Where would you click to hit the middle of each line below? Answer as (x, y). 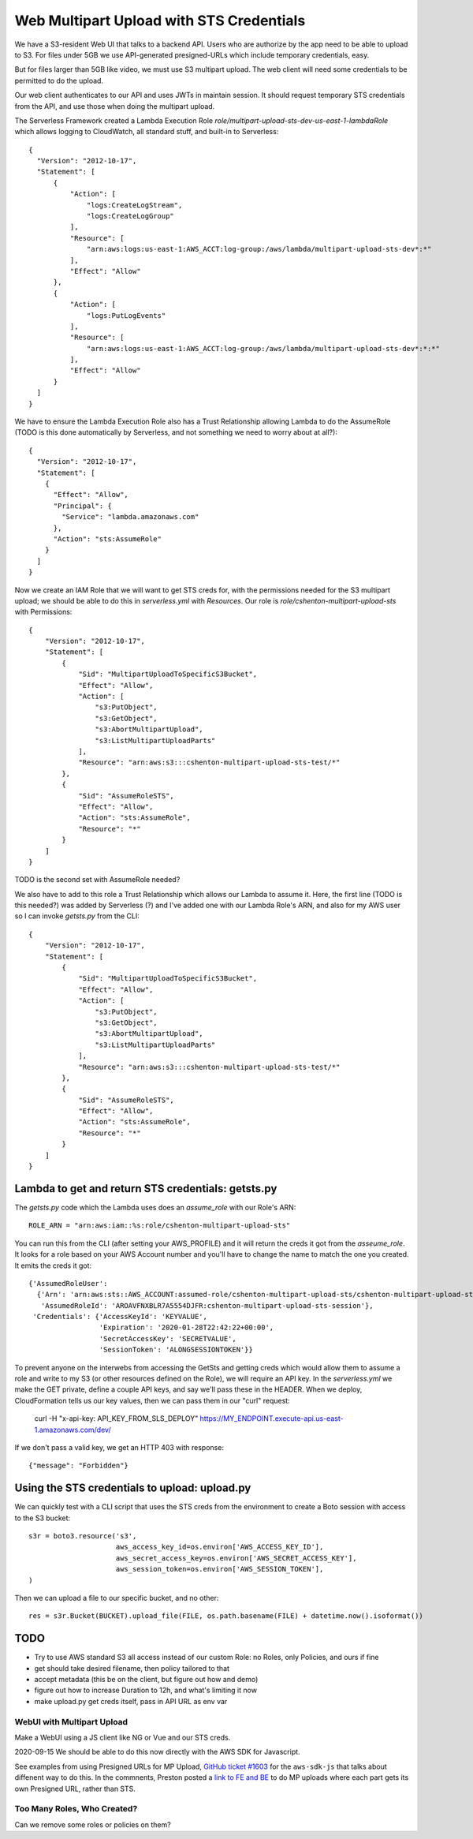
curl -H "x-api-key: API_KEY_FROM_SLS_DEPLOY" (116, 1418)
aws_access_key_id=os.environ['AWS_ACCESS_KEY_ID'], (220, 1547)
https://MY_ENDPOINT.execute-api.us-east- (272, 1418)
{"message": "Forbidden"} (79, 1466)
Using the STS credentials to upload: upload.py (133, 1488)
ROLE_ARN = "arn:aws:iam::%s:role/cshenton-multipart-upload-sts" (160, 1226)
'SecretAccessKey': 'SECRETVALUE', (168, 1338)
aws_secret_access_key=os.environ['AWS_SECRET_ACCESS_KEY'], (236, 1558)
